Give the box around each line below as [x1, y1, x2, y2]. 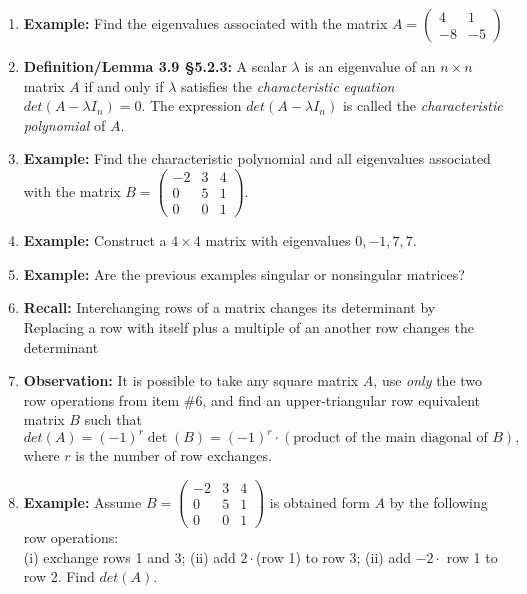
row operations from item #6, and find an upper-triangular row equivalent [23, 389, 480, 410]
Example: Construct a [23, 230, 167, 251]
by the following [389, 491, 488, 512]
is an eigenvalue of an [304, 56, 436, 76]
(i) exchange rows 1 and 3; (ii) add [23, 546, 236, 567]
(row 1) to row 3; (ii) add [256, 546, 411, 567]
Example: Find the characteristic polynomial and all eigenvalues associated [23, 148, 491, 169]
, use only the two [373, 370, 483, 391]
